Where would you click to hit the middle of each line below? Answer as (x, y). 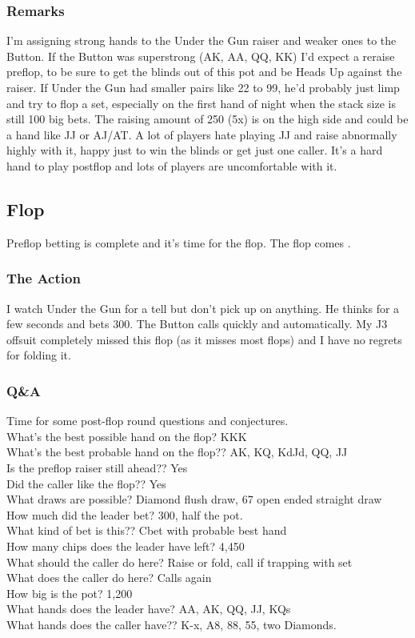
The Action (44, 278)
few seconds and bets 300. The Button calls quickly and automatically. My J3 (197, 324)
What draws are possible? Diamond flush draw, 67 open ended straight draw (194, 499)
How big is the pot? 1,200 (70, 593)
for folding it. (39, 355)
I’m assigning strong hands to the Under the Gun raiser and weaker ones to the (202, 40)
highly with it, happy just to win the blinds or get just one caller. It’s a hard (195, 150)
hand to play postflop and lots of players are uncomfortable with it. (172, 165)
